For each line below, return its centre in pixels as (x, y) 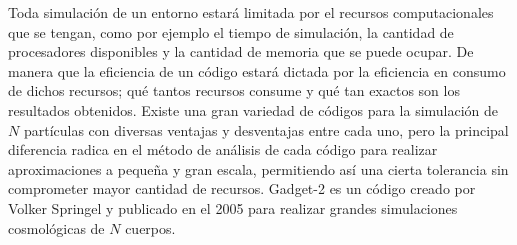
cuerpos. (150, 227)
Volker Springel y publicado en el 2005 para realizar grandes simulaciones (233, 207)
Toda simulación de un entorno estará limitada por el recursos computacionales (251, 12)
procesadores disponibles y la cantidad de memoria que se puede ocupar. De (241, 51)
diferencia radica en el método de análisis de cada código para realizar (223, 149)
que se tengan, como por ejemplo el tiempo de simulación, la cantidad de (231, 31)
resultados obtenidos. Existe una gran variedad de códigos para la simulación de (253, 109)
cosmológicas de (56, 227)
